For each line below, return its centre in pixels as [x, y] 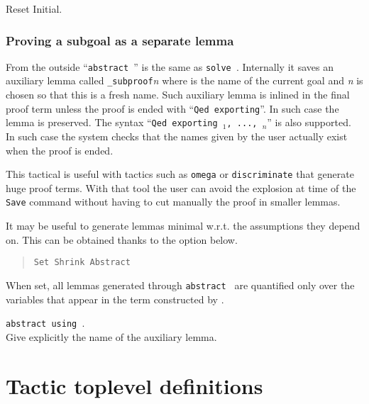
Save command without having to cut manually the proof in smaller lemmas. [173, 202]
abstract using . [45, 323]
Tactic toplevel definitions [134, 385]
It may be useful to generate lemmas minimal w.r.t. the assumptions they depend [183, 226]
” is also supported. [309, 122]
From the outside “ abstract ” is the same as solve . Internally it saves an [170, 66]
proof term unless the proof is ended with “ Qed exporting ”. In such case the [172, 108]
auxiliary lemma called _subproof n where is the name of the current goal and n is [184, 80]
